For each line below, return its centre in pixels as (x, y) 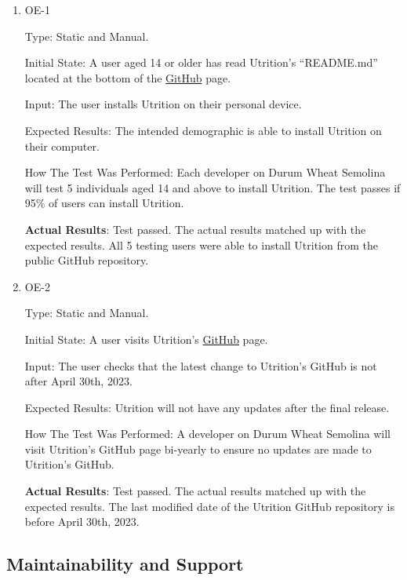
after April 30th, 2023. (78, 381)
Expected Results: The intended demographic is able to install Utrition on (203, 130)
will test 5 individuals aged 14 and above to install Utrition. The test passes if (213, 187)
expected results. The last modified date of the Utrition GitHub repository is (210, 506)
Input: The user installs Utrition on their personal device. (163, 104)
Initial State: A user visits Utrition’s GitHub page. (146, 339)
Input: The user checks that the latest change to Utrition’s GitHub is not (201, 365)
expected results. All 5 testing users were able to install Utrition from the (201, 244)
